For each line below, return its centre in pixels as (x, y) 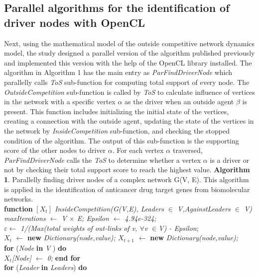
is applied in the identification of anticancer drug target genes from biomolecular (127, 189)
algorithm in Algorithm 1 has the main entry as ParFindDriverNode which (118, 72)
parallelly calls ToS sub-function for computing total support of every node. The (127, 82)
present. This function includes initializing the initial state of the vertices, (117, 111)
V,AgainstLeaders (204, 208)
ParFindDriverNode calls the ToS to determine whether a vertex (103, 160)
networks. (19, 199)
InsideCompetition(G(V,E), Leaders (109, 208)
